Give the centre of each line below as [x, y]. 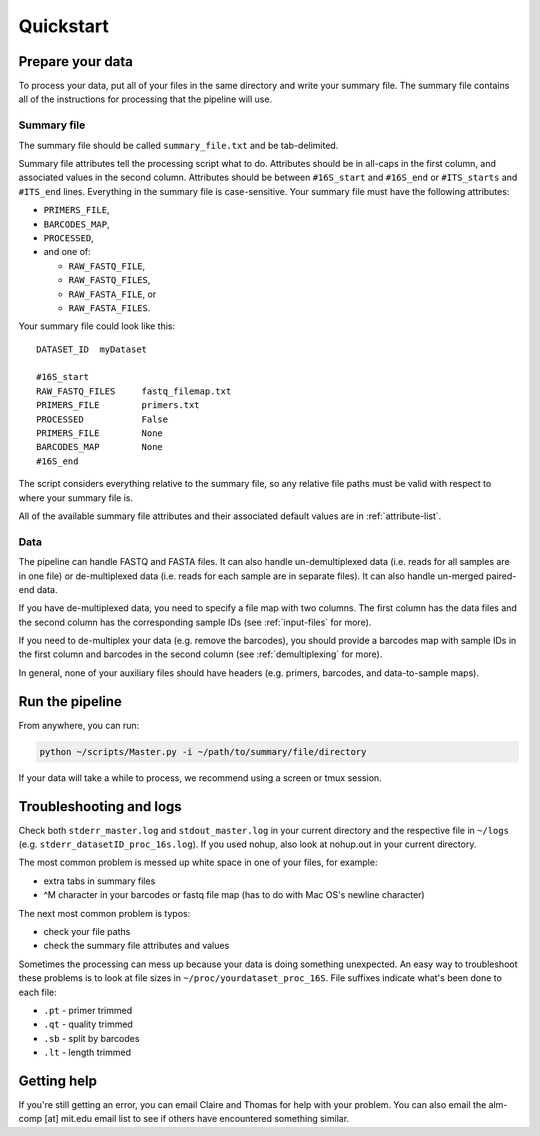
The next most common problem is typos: [104, 913]
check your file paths [87, 931]
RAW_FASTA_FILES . [109, 307]
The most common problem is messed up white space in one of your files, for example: [198, 862]
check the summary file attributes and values [136, 946]
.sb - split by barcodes [91, 1038]
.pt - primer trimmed [88, 1010]
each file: [37, 992]
